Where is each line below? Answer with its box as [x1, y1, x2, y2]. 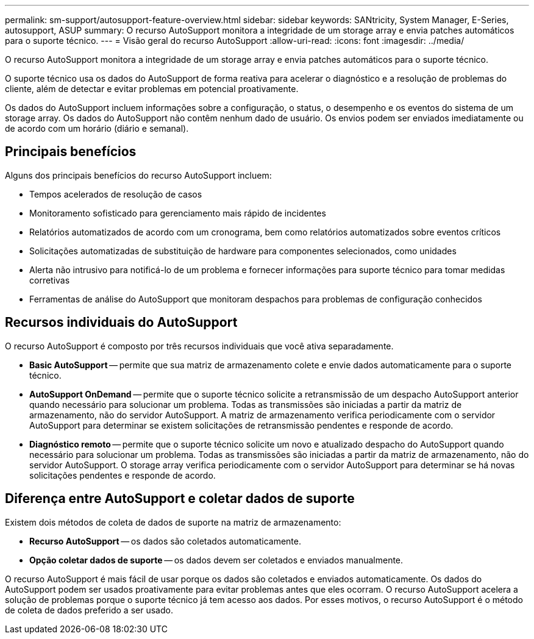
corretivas [29, 274, 70, 285]
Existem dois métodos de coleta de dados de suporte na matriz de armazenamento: [5, 516, 341, 527]
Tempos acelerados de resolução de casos [29, 188, 202, 199]
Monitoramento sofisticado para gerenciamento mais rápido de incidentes [29, 207, 326, 218]
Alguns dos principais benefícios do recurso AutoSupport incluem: [5, 170, 272, 180]
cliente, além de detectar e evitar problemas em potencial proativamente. [5, 84, 299, 94]
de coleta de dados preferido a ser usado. [5, 604, 173, 615]
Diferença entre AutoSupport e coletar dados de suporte [5, 491, 355, 507]
